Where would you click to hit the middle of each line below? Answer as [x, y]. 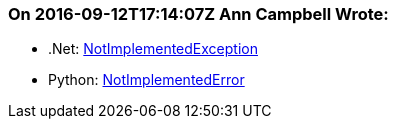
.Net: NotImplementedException [153, 49]
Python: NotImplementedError [146, 80]
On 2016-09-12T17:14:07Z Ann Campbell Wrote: [198, 14]
